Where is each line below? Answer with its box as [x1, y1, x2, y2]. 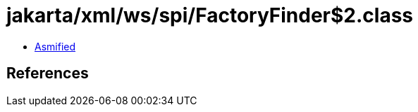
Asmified [35, 40, 76, 52]
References [6, 64, 89, 83]
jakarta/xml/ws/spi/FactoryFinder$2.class [6, 3, 414, 27]
